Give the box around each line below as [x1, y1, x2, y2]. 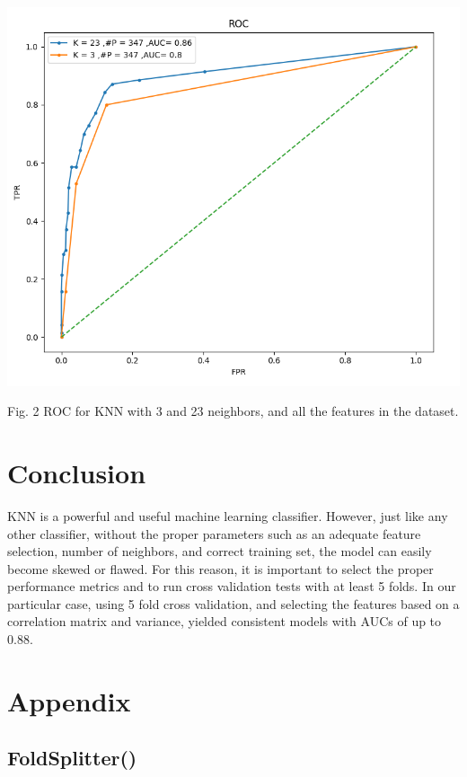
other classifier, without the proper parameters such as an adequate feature [7, 524, 421, 543]
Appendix [7, 682, 131, 719]
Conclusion [7, 454, 146, 490]
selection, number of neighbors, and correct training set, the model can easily [7, 542, 432, 561]
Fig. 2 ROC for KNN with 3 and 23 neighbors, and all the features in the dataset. [7, 402, 459, 420]
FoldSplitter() [7, 744, 137, 772]
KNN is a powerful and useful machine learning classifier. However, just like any [7, 506, 448, 525]
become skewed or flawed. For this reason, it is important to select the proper [7, 559, 434, 578]
